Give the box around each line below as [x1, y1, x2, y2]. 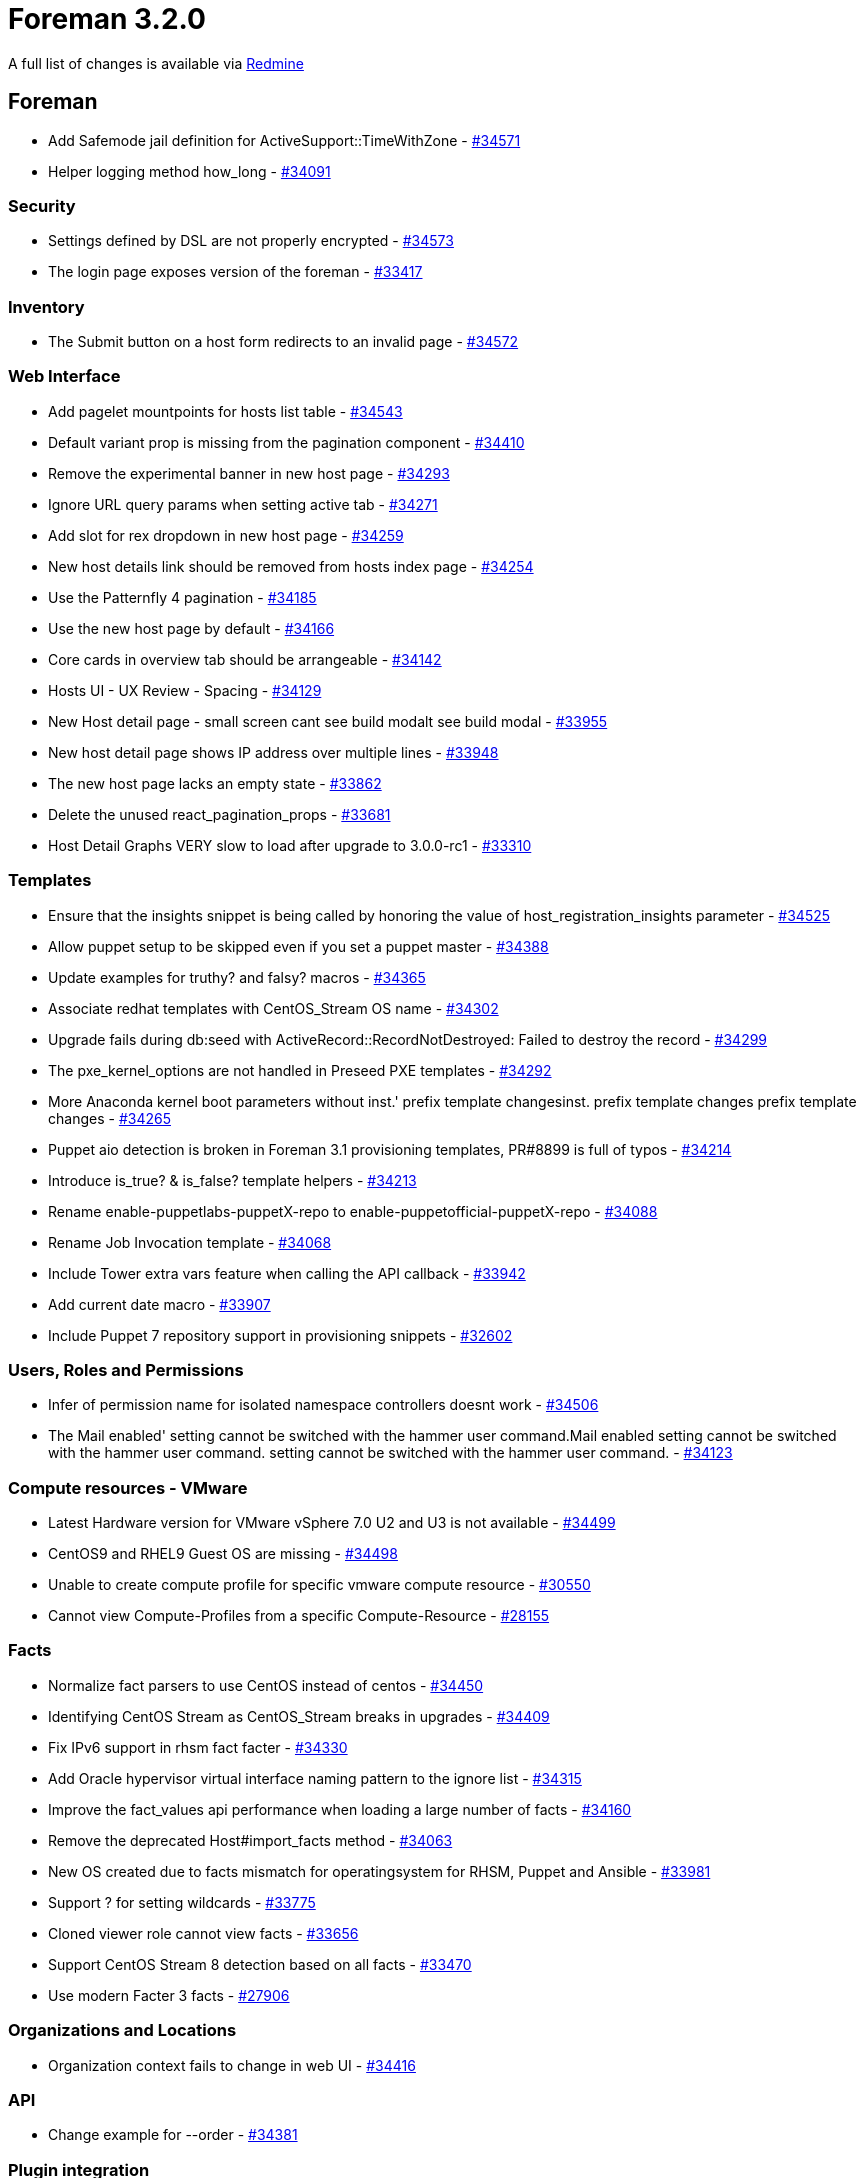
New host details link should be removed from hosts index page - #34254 [48, 557, 534, 575]
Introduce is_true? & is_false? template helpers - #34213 [48, 1171, 417, 1189]
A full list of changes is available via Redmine [8, 54, 304, 72]
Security [8, 195, 76, 216]
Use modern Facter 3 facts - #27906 [48, 1986, 290, 2004]
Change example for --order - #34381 [48, 2126, 298, 2144]
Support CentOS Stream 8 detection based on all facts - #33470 [48, 1955, 472, 1973]
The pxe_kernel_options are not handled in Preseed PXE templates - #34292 [48, 1061, 552, 1079]
